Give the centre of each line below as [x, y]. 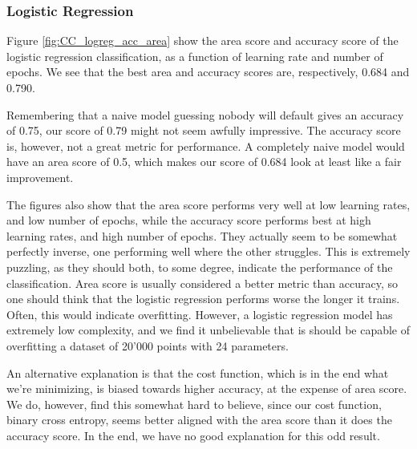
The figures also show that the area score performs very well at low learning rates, [208, 204]
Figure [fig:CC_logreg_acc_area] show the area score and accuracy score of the [202, 40]
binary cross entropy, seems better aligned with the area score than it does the [199, 420]
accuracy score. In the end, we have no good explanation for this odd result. [193, 435]
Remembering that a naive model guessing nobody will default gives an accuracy [205, 114]
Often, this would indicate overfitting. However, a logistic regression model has [200, 314]
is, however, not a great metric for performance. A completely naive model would [206, 146]
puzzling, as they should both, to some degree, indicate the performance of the [200, 267]
